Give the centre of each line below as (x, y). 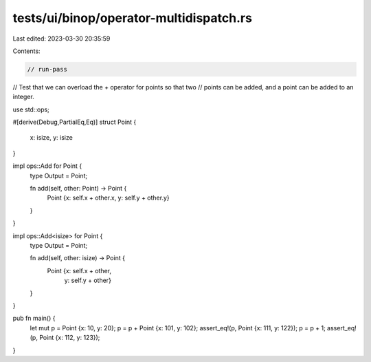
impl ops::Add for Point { (47, 166)
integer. (23, 97)
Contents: (26, 51)
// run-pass (47, 69)
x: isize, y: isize (52, 138)
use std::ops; (31, 109)
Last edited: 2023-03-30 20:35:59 (61, 39)
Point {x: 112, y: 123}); (69, 338)
